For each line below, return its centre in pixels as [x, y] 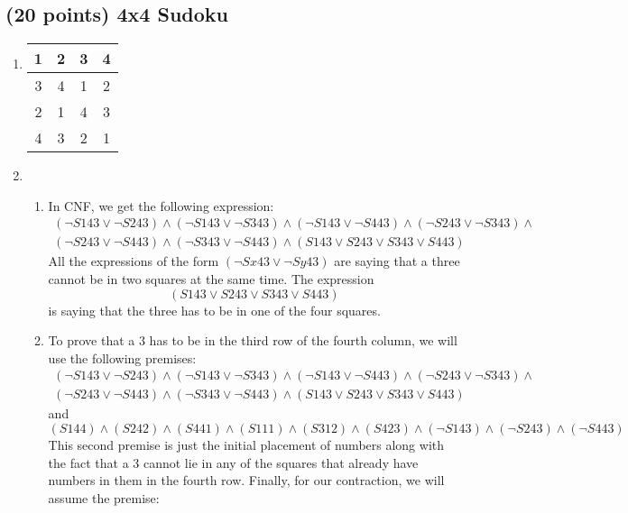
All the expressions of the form [134, 261]
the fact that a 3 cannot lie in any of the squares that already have [233, 462]
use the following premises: [122, 357]
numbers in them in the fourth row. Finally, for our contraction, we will [246, 480]
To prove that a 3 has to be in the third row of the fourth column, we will [253, 340]
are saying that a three [397, 261]
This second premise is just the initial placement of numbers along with [246, 445]
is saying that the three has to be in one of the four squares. [214, 310]
